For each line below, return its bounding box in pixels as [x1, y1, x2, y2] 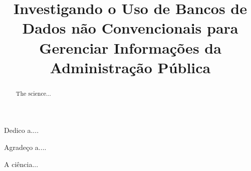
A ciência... [4, 158, 39, 169]
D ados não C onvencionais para [22, 18, 238, 38]
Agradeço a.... [4, 141, 47, 152]
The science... [16, 89, 51, 97]
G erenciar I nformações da [39, 37, 221, 58]
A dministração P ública [50, 57, 211, 77]
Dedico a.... [4, 125, 39, 135]
